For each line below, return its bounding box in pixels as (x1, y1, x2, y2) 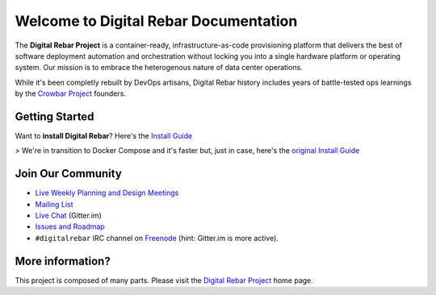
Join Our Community (15, 167, 123, 181)
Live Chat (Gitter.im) (35, 210, 103, 221)
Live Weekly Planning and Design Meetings (35, 188, 179, 197)
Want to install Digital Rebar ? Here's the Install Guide (15, 131, 193, 141)
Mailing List (35, 199, 73, 209)
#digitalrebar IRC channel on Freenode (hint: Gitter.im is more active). (35, 233, 279, 243)
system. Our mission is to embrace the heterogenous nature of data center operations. (15, 63, 303, 73)
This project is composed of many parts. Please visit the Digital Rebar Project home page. (15, 275, 314, 285)
